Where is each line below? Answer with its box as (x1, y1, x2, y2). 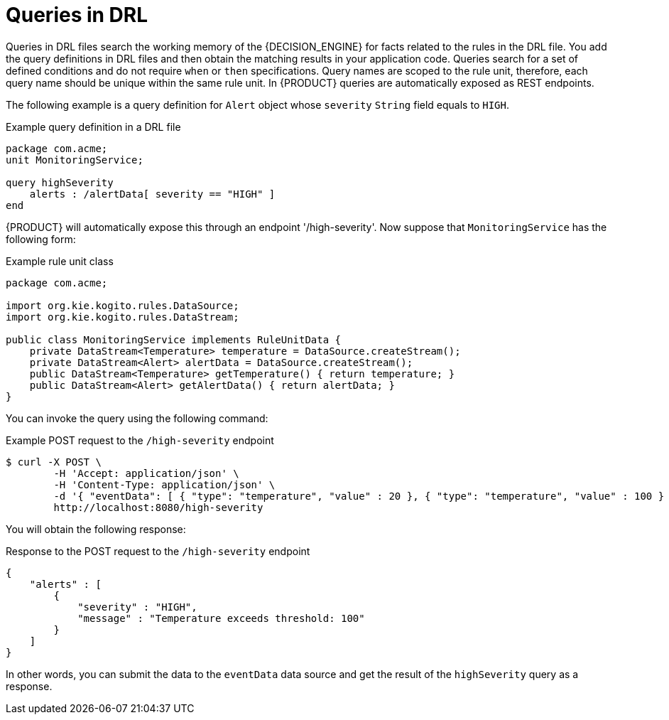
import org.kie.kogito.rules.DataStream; (6, 311, 239, 323)
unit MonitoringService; (6, 154, 143, 166)
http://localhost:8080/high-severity (53, 501, 263, 513)
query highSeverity (6, 176, 114, 188)
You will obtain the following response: (6, 522, 186, 535)
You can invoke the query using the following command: (6, 412, 268, 424)
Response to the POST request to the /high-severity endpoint (6, 544, 310, 557)
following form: (6, 232, 76, 245)
